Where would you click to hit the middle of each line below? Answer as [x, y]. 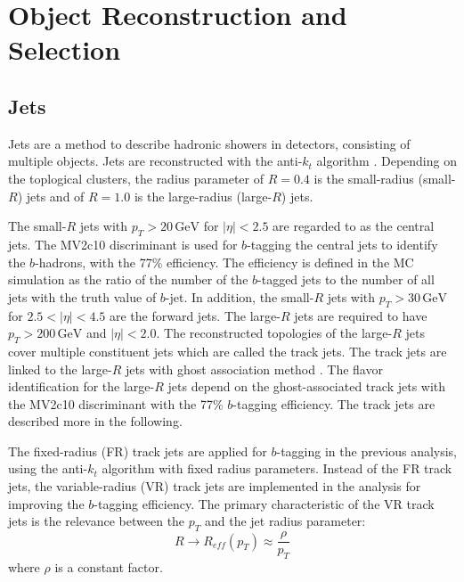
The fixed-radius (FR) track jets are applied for [138, 451]
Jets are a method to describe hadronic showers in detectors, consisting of [209, 143]
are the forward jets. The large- [195, 315]
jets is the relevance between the [97, 521]
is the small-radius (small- [385, 178]
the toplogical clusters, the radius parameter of [136, 178]
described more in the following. [95, 421]
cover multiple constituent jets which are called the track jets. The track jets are [228, 351]
